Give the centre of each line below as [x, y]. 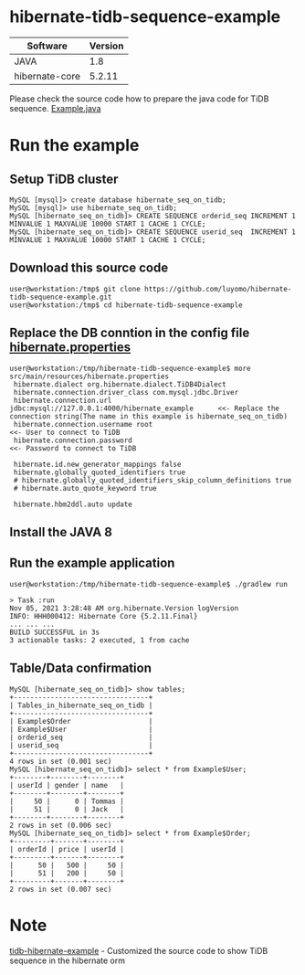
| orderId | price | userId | [67, 849]
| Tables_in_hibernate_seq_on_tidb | [81, 705]
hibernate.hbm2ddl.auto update [73, 504]
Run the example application [92, 563]
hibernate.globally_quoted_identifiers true [99, 472]
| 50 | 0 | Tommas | [67, 801]
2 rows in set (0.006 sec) [61, 825]
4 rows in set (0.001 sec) [61, 761]
